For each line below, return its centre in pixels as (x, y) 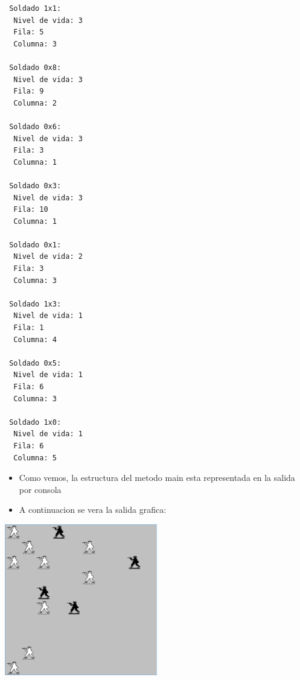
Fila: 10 (31, 210)
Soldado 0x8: (35, 67)
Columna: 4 (35, 339)
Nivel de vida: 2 (48, 257)
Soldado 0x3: (35, 186)
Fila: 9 (29, 91)
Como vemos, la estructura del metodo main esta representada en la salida (157, 478)
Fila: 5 (29, 32)
